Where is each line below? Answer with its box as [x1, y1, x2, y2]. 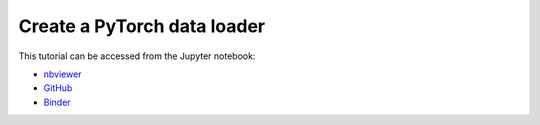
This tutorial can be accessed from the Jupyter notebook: [18, 50, 256, 62]
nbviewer [43, 68, 82, 80]
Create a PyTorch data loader [18, 15, 266, 37]
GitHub [43, 82, 73, 94]
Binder [43, 96, 71, 108]
